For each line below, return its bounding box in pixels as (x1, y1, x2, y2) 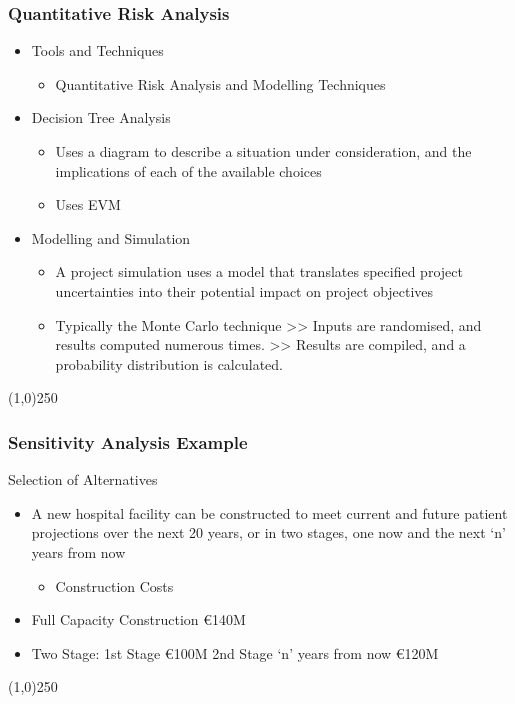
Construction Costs (55, 575, 174, 596)
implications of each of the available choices (55, 160, 322, 181)
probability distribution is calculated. (55, 353, 283, 374)
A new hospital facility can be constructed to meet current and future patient (31, 502, 508, 523)
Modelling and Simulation (31, 227, 191, 248)
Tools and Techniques (31, 40, 164, 61)
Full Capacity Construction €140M (31, 609, 246, 630)
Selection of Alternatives (8, 469, 158, 490)
